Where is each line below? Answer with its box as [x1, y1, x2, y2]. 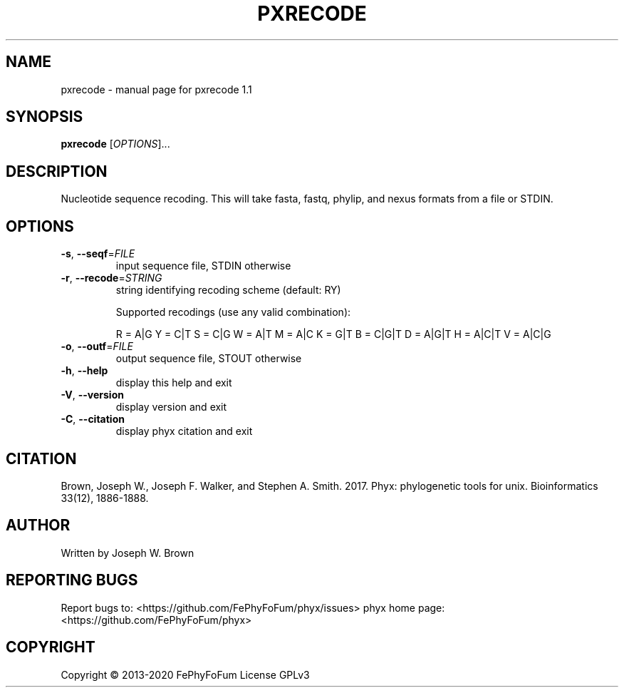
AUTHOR [6, 516, 71, 535]
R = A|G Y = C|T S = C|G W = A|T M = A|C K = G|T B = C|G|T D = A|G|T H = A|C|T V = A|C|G [115, 328, 551, 341]
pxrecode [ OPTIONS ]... [61, 138, 170, 150]
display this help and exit [115, 376, 232, 389]
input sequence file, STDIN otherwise [115, 260, 291, 272]
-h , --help [61, 364, 108, 377]
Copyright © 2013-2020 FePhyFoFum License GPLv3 [61, 668, 310, 681]
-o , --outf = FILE [61, 340, 133, 353]
